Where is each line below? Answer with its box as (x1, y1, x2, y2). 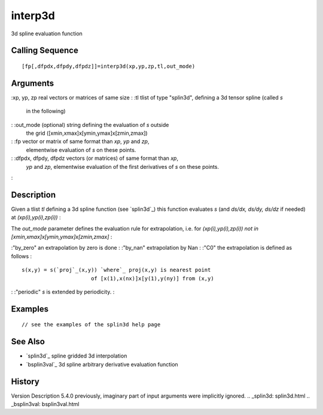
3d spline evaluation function (11, 30, 83, 37)
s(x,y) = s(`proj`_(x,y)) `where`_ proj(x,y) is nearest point (22, 266, 211, 274)
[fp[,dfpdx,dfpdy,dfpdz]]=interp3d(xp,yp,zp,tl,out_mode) (22, 63, 196, 69)
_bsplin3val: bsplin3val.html (11, 401, 80, 408)
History (11, 376, 40, 386)
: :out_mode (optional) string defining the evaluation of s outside (11, 121, 169, 128)
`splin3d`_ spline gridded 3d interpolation (26, 352, 127, 359)
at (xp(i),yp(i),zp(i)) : (11, 214, 61, 221)
